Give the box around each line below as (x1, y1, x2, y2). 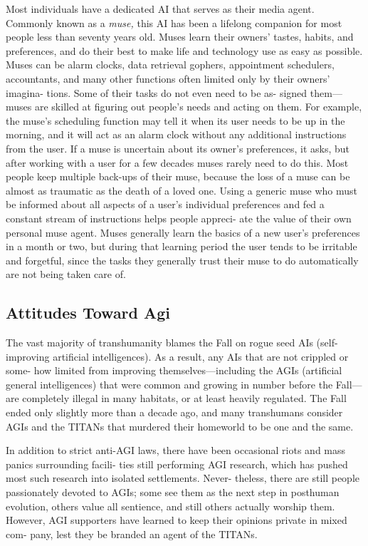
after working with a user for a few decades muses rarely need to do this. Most (6, 155, 349, 170)
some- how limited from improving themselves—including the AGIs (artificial (6, 363, 342, 378)
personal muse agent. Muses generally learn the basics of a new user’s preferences (6, 225, 360, 239)
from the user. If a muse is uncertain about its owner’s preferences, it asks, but (6, 140, 350, 155)
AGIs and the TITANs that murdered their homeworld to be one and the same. (6, 418, 354, 433)
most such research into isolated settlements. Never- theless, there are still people (6, 470, 360, 485)
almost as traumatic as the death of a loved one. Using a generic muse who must (6, 182, 357, 197)
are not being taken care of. (6, 267, 126, 282)
